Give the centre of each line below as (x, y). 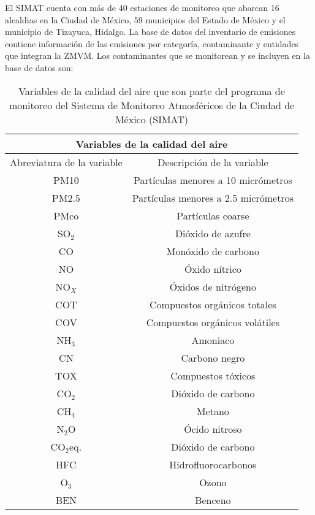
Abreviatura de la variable (66, 162)
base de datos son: (39, 67)
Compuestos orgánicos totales (213, 304)
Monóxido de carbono (213, 251)
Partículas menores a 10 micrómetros (213, 180)
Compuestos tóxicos (213, 375)
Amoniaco (213, 340)
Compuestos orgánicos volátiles (213, 322)
